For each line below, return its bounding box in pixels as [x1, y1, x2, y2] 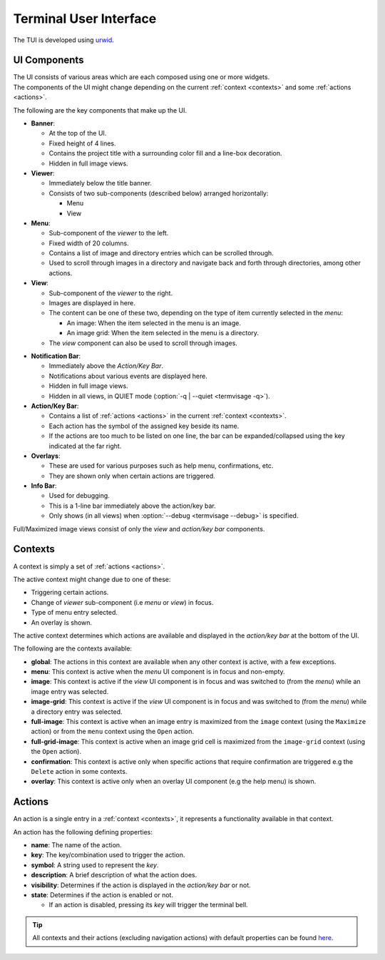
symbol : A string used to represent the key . [31, 860, 159, 869]
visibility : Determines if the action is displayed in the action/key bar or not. [31, 881, 251, 889]
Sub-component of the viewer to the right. [48, 289, 173, 297]
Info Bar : [31, 481, 57, 490]
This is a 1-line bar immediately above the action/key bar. [48, 501, 217, 510]
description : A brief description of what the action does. [31, 871, 197, 879]
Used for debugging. [48, 491, 110, 500]
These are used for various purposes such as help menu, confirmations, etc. [48, 461, 274, 470]
